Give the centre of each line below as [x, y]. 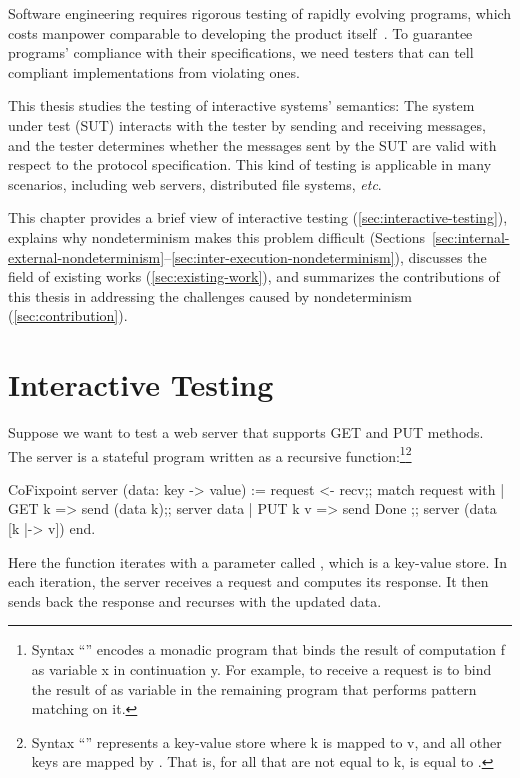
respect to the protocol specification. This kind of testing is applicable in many [250, 164]
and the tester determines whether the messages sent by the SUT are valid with [252, 144]
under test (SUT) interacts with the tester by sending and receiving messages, [247, 124]
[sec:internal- [470, 236]
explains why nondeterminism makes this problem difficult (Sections [216, 236]
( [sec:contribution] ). [68, 315]
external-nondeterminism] [86, 256]
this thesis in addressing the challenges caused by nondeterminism [210, 295]
